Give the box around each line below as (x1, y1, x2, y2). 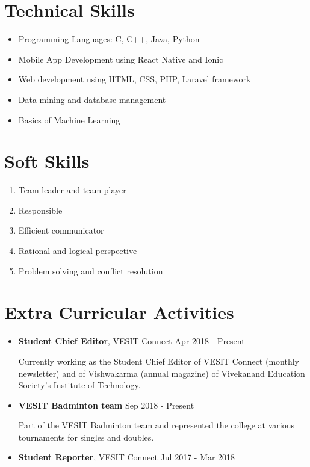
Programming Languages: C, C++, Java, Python (18, 32, 200, 45)
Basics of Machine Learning (18, 113, 120, 126)
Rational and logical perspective (18, 244, 137, 256)
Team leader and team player (18, 184, 126, 196)
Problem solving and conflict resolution (18, 264, 163, 277)
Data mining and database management (18, 93, 166, 105)
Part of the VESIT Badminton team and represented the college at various (18, 419, 295, 431)
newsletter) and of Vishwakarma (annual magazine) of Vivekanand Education (18, 366, 305, 379)
